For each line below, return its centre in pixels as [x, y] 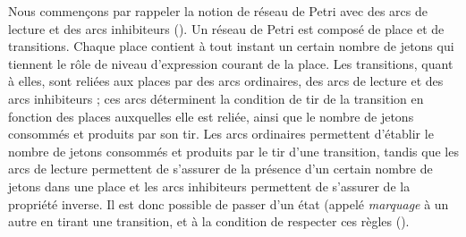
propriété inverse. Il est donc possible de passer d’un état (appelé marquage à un [229, 203]
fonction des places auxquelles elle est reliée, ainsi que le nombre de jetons [211, 116]
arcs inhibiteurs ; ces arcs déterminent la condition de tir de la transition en [216, 98]
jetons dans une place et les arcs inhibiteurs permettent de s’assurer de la [209, 186]
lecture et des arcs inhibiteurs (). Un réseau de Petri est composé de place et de [226, 28]
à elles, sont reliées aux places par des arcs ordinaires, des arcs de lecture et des [226, 81]
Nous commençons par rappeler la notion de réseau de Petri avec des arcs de [218, 11]
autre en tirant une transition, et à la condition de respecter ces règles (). [209, 221]
